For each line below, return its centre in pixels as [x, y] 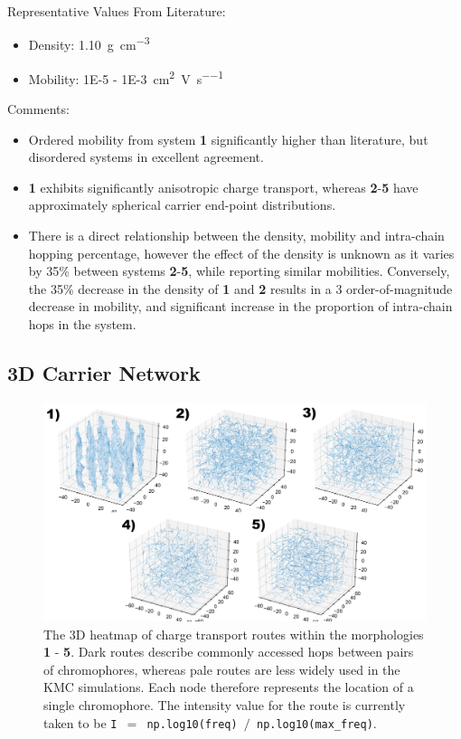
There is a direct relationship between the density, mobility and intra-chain [236, 236]
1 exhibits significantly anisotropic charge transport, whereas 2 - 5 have [223, 187]
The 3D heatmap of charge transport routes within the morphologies [234, 634]
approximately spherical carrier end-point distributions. [182, 205]
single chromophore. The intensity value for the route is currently [225, 705]
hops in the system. [82, 324]
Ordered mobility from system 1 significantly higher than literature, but [228, 139]
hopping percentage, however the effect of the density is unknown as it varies [241, 253]
